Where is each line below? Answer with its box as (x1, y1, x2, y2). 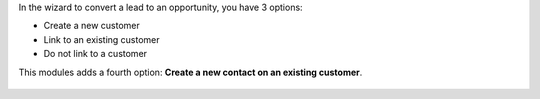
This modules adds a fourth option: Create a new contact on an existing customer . (18, 66, 363, 78)
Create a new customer (43, 20, 140, 32)
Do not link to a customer (43, 48, 148, 60)
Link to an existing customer (43, 33, 160, 45)
